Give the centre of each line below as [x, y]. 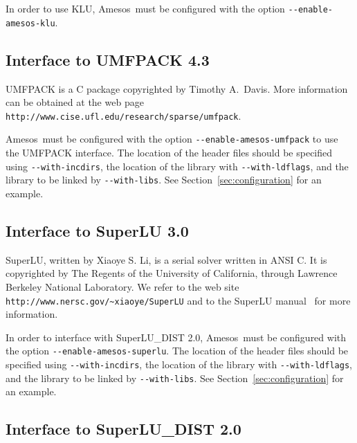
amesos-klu [30, 23]
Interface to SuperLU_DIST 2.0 [123, 429]
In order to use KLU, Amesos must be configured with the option [145, 8]
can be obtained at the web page [75, 102]
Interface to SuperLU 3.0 [97, 230]
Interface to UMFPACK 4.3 [108, 59]
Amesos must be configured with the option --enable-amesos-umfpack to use [172, 139]
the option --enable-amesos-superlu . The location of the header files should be [177, 351]
